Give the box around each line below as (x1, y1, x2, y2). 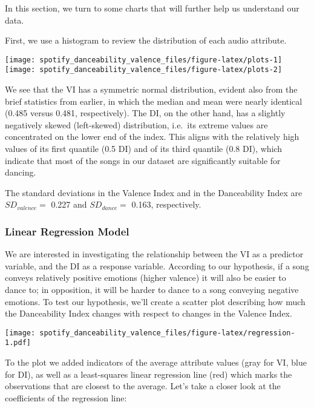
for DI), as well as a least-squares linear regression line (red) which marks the (5, 367, 292, 380)
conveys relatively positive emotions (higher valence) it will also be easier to (5, 271, 286, 284)
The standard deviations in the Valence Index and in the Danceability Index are (5, 186, 303, 199)
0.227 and (51, 198, 87, 211)
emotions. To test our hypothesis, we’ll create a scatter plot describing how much (5, 295, 306, 308)
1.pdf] (5, 338, 31, 347)
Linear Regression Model (5, 223, 129, 239)
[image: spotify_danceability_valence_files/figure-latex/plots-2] (5, 65, 283, 74)
